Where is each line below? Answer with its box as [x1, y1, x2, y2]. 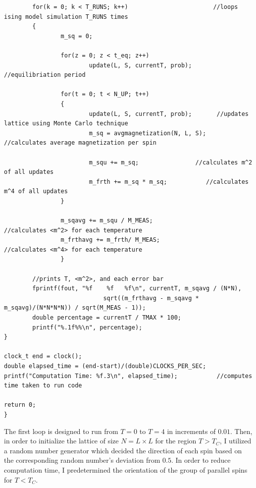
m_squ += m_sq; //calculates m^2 [89, 159, 253, 166]
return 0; [4, 401, 36, 409]
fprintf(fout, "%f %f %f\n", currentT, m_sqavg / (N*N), [32, 285, 242, 292]
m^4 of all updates [4, 188, 68, 195]
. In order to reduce [171, 455, 231, 465]
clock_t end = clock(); [4, 353, 82, 360]
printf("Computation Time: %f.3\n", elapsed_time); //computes [4, 372, 253, 380]
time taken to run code [4, 382, 82, 389]
